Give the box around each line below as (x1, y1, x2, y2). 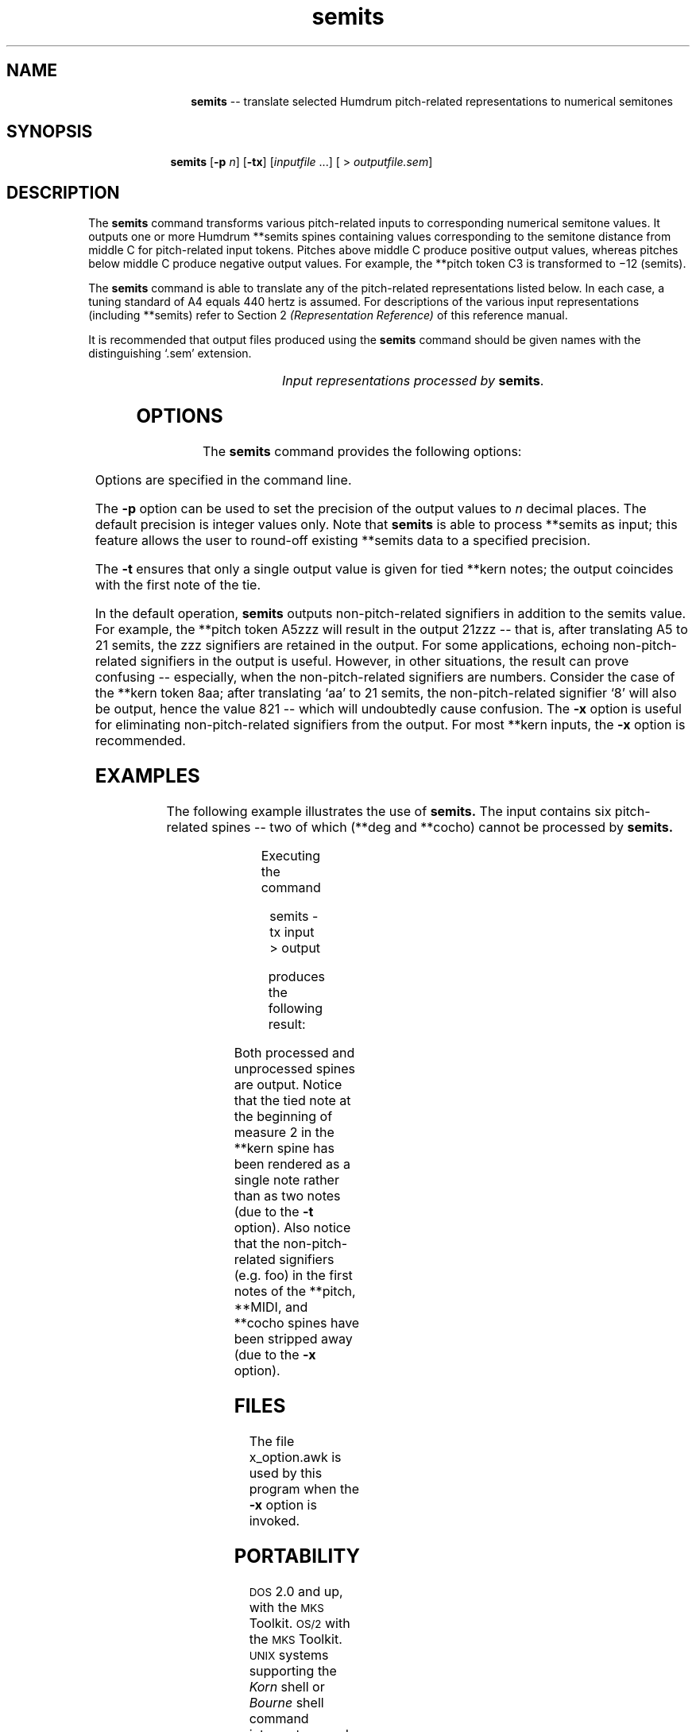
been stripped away (234, 1330, 353, 1347)
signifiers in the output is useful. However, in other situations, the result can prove (140, 653, 629, 670)
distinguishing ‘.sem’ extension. (88, 346, 252, 361)
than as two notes (234, 1187, 341, 1204)
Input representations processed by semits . (282, 373, 544, 389)
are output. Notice (234, 1076, 342, 1092)
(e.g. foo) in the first (234, 1266, 353, 1283)
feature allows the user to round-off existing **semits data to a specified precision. (95, 532, 590, 549)
